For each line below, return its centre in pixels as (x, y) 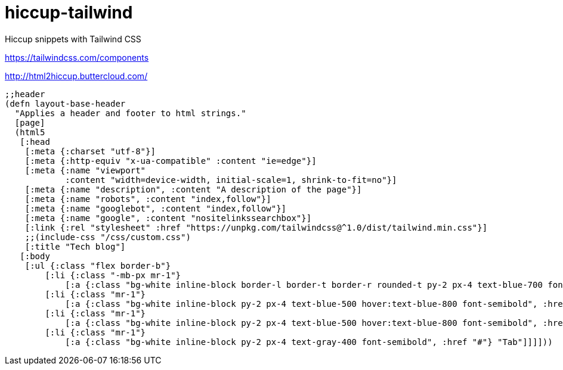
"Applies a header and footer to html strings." (130, 113)
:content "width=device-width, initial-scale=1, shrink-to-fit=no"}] (231, 180)
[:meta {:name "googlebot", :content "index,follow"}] (156, 208)
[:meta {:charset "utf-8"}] (90, 151)
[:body (35, 256)
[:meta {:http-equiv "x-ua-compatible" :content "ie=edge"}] (171, 161)
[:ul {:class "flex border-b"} (98, 265)
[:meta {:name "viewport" (85, 170)
